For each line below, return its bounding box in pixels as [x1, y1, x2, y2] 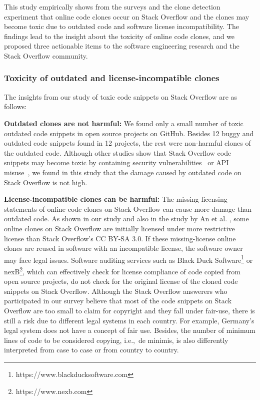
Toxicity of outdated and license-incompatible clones [4, 72, 219, 84]
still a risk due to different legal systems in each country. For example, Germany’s [4, 315, 254, 325]
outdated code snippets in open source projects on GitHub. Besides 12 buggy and [4, 128, 254, 138]
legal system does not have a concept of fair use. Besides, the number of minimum [4, 325, 255, 335]
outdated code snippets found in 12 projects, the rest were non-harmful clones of [4, 138, 251, 148]
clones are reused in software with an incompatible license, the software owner [4, 243, 243, 253]
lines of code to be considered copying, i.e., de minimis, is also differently [4, 334, 228, 345]
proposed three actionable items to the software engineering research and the [4, 41, 239, 51]
